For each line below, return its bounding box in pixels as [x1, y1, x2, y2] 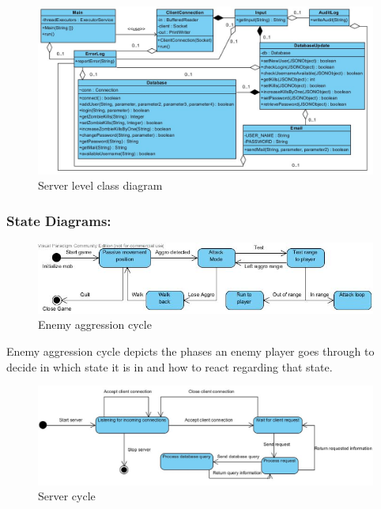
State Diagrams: [6, 210, 111, 230]
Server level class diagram [38, 177, 163, 194]
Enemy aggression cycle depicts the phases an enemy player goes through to [6, 343, 375, 360]
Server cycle [38, 488, 96, 504]
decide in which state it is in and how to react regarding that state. [6, 358, 333, 375]
